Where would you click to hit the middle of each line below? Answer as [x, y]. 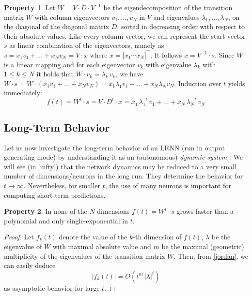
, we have [129, 74]
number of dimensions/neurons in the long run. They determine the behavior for [124, 176]
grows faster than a [205, 211]
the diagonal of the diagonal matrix [57, 26]
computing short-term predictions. [55, 195]
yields [236, 83]
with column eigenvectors [72, 17]
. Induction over [198, 83]
